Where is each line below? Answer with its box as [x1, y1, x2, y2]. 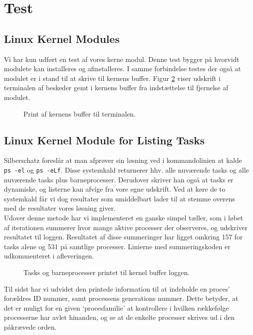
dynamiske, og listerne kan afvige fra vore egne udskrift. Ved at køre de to [4, 184, 226, 194]
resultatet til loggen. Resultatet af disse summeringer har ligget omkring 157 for [4, 232, 243, 242]
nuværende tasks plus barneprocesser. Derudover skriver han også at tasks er [4, 174, 234, 184]
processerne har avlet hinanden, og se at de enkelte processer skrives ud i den [4, 312, 235, 322]
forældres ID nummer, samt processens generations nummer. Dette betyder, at [4, 293, 238, 303]
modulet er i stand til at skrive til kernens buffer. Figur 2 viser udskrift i [4, 73, 221, 83]
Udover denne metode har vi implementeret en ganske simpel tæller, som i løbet [4, 212, 243, 222]
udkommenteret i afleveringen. [4, 251, 94, 261]
